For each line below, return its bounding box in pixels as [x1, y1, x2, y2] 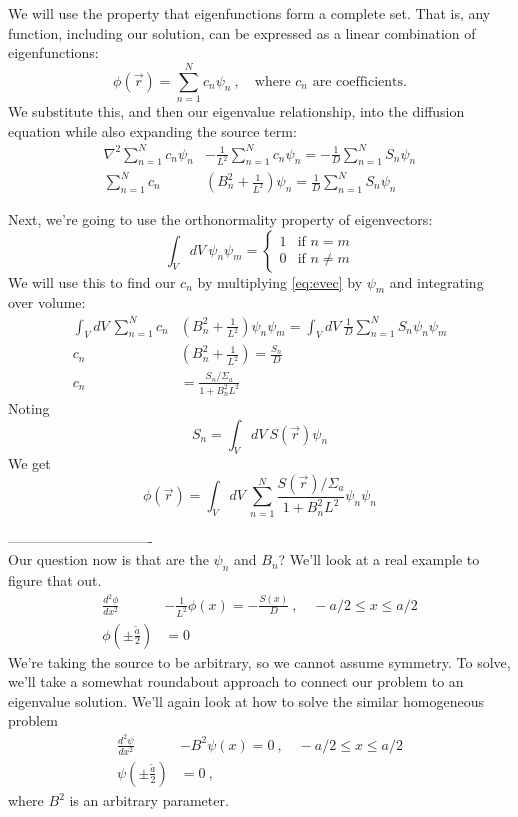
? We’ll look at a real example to [278, 549, 480, 570]
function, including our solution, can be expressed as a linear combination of [8, 22, 476, 43]
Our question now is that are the [8, 549, 209, 570]
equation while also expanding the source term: [8, 120, 297, 141]
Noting [8, 398, 50, 418]
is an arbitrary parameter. [69, 790, 229, 810]
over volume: [8, 292, 86, 313]
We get [8, 453, 51, 474]
